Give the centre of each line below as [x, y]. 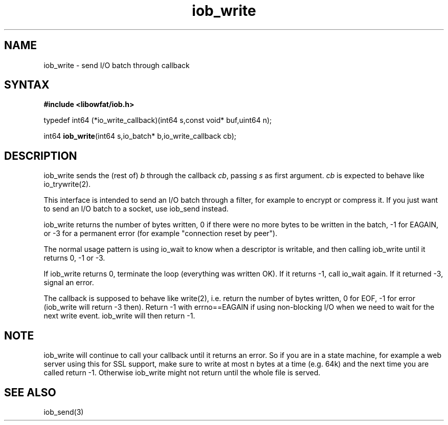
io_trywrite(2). [67, 184]
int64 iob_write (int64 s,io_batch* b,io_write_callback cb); [140, 136]
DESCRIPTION [41, 156]
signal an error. [69, 283]
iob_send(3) [64, 412]
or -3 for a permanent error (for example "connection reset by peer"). [161, 233]
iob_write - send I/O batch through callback [117, 65]
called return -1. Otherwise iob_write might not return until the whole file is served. [182, 373]
